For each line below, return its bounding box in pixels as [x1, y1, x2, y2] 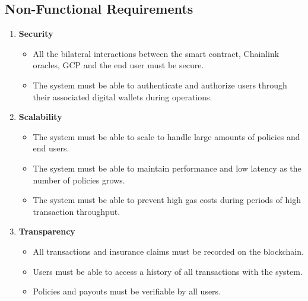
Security [18, 27, 53, 40]
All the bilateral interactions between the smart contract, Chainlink [33, 47, 280, 59]
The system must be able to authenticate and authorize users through [33, 78, 287, 91]
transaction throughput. [33, 205, 120, 217]
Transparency [18, 225, 75, 237]
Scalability [18, 110, 62, 123]
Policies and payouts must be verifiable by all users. [33, 285, 221, 297]
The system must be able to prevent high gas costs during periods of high [33, 194, 301, 206]
